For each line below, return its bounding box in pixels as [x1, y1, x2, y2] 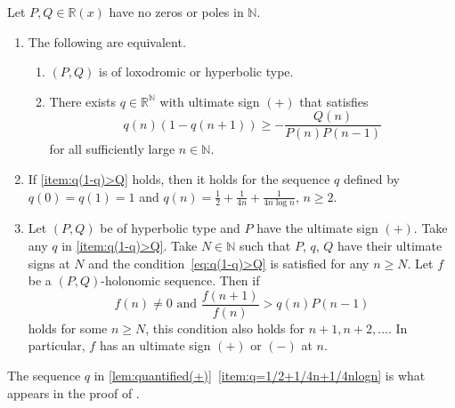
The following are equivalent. [28, 32, 186, 51]
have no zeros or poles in [109, 3, 244, 20]
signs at [28, 253, 70, 272]
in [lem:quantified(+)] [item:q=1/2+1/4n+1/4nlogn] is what [93, 366, 426, 385]
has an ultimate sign [99, 336, 211, 355]
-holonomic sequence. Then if [101, 271, 260, 290]
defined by [343, 170, 401, 188]
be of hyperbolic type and [100, 219, 240, 237]
